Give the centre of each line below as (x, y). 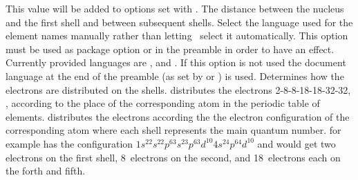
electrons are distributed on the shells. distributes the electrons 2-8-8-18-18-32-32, (178, 89)
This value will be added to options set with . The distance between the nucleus (175, 8)
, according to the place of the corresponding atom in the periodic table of (163, 103)
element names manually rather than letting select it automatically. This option (177, 36)
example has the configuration (69, 143)
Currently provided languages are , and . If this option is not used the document (176, 62)
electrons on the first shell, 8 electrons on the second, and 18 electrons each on (173, 157)
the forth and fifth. (46, 171)
